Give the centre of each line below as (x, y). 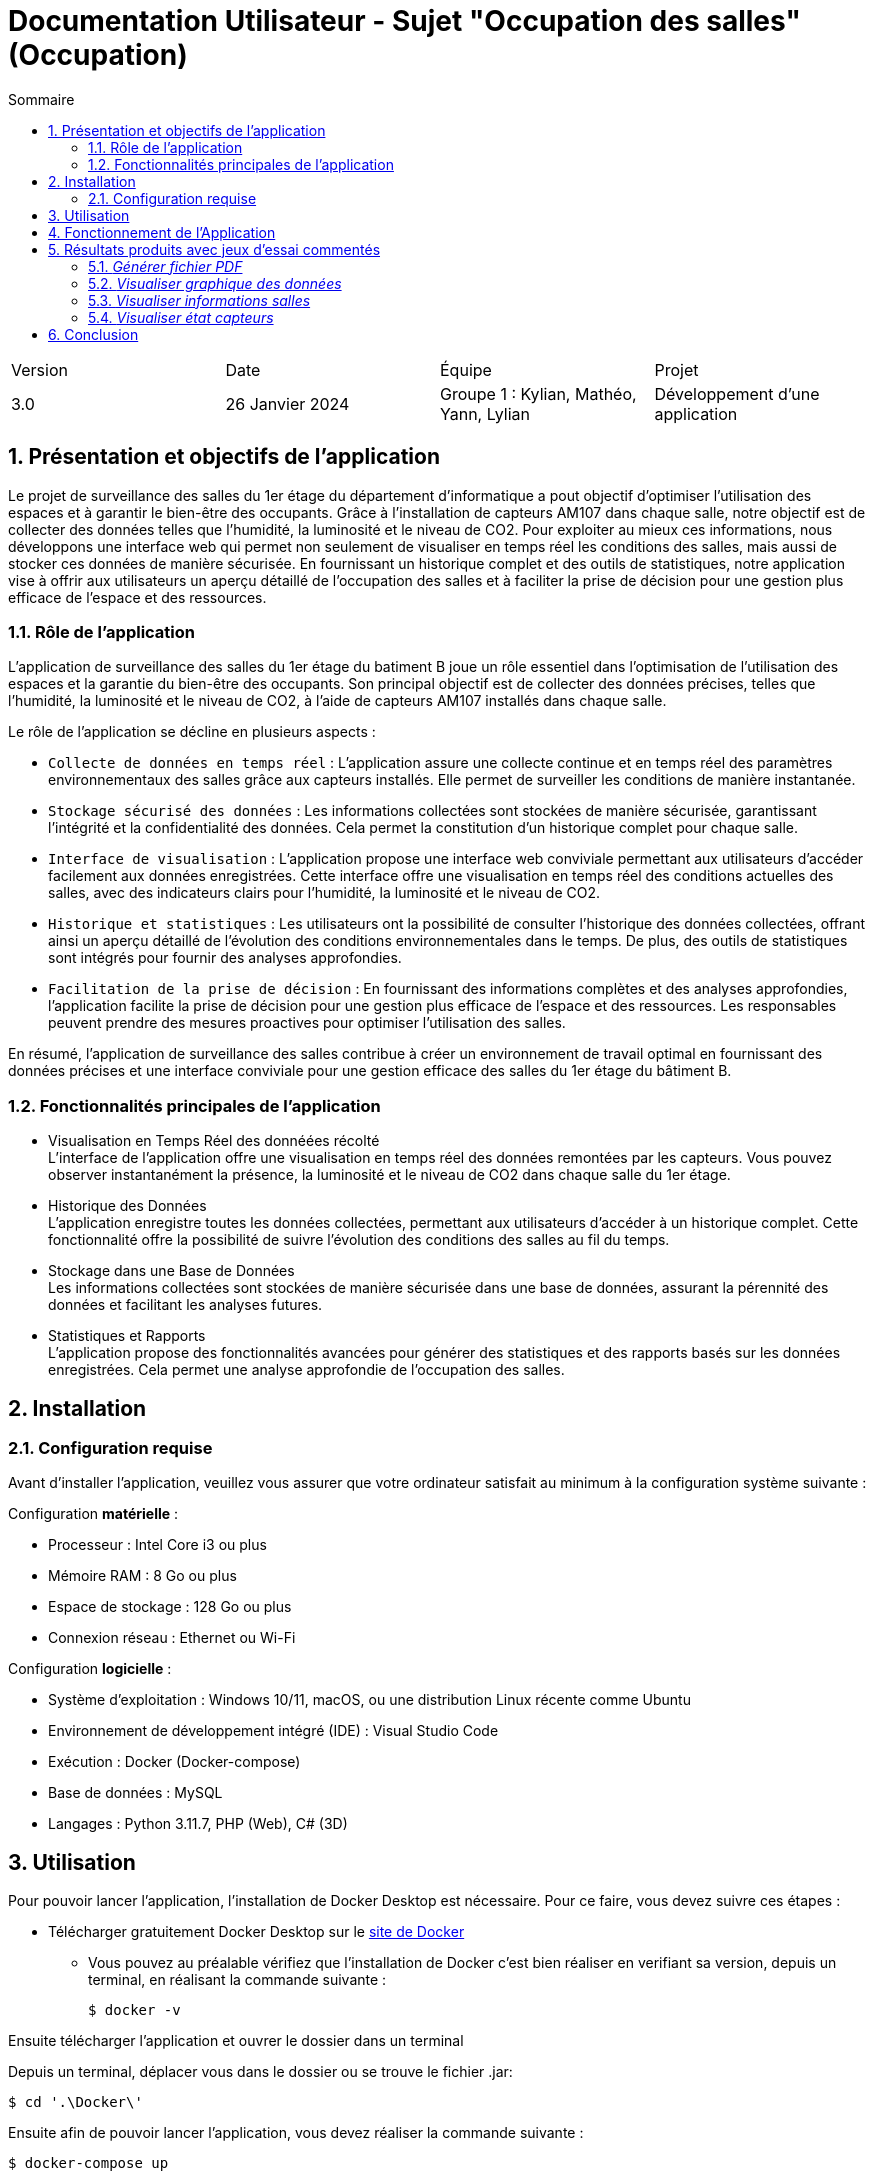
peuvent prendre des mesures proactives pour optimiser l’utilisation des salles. (307, 1023)
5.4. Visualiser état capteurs (181, 317)
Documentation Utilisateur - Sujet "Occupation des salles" (404, 21)
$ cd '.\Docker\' (75, 2102)
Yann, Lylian (485, 413)
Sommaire (41, 99)
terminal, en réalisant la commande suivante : (237, 1980)
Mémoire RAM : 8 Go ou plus (142, 1576)
